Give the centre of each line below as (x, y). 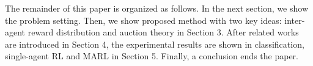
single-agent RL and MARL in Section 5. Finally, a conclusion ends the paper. (152, 56)
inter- (295, 20)
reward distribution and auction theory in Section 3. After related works (163, 32)
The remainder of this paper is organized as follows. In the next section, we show (157, 8)
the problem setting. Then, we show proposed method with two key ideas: (143, 20)
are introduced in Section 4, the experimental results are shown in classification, (155, 44)
